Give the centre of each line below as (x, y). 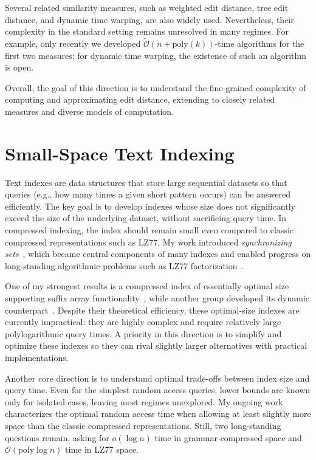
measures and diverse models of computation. (90, 111)
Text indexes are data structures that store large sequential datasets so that (146, 182)
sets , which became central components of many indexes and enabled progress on (158, 254)
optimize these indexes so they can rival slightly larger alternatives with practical (156, 345)
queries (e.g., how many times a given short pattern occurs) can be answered (148, 194)
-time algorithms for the (259, 43)
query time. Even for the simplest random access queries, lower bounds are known (158, 390)
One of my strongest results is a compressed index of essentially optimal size (147, 286)
